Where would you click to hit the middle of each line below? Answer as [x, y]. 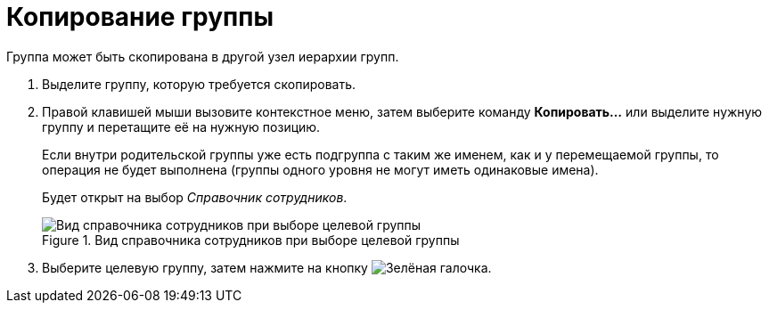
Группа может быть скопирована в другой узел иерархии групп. [203, 56]
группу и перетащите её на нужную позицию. [181, 126]
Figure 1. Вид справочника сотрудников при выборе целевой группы [251, 240]
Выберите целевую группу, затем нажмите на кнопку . [267, 267]
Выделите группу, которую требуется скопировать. [199, 84]
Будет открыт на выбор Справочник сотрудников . [195, 197]
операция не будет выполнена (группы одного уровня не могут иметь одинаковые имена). [320, 169]
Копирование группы [140, 17]
